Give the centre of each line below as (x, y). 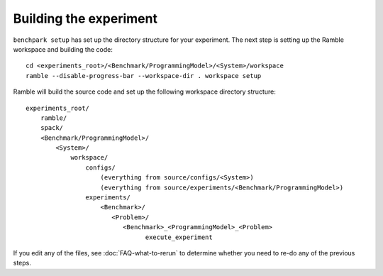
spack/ (52, 128)
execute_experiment (179, 237)
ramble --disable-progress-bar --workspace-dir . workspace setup (144, 76)
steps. (22, 263)
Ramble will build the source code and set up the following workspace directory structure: (144, 92)
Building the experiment (85, 18)
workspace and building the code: (63, 49)
